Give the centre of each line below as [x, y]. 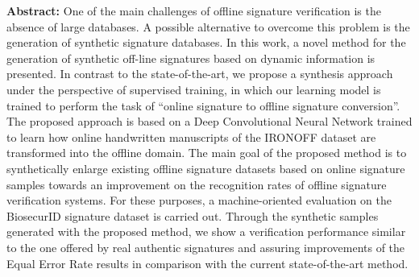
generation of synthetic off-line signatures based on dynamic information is [191, 58]
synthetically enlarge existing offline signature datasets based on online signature [206, 168]
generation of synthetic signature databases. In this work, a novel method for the [206, 42]
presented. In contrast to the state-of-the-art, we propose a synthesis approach [200, 74]
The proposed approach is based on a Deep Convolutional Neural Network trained [209, 121]
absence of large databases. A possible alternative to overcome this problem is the [208, 26]
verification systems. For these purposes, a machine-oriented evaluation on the [199, 200]
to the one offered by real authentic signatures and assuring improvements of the [206, 247]
